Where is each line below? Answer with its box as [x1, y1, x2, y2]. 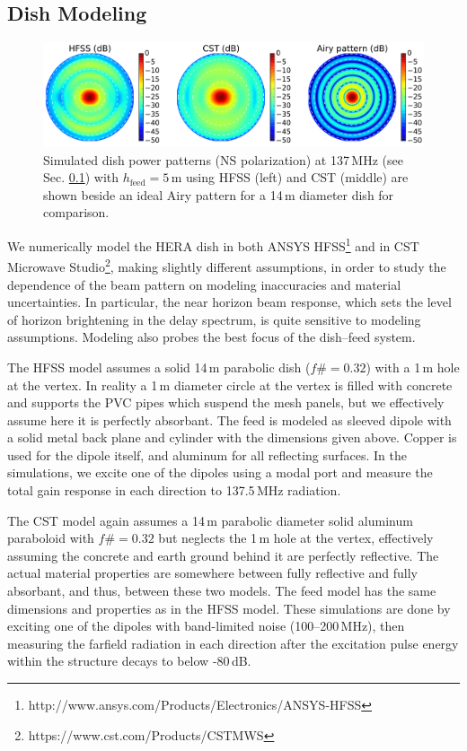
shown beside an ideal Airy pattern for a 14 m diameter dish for [43, 185, 394, 204]
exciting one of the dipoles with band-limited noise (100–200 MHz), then [7, 616, 405, 635]
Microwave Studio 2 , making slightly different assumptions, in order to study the [7, 255, 446, 275]
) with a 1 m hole [366, 357, 460, 376]
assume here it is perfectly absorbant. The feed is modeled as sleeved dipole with [7, 410, 452, 429]
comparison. [43, 203, 110, 222]
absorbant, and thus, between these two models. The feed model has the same [7, 581, 436, 600]
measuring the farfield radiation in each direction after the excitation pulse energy [7, 633, 459, 652]
